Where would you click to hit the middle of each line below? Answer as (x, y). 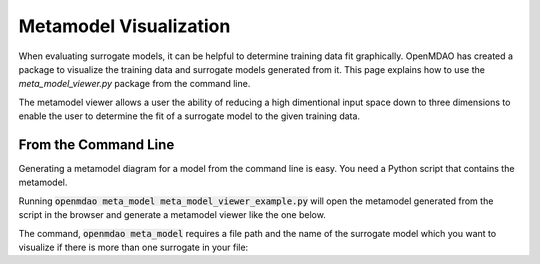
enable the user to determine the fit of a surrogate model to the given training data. (189, 116)
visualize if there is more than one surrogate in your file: (133, 247)
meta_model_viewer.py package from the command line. (134, 84)
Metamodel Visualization (124, 26)
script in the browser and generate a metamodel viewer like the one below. (172, 215)
